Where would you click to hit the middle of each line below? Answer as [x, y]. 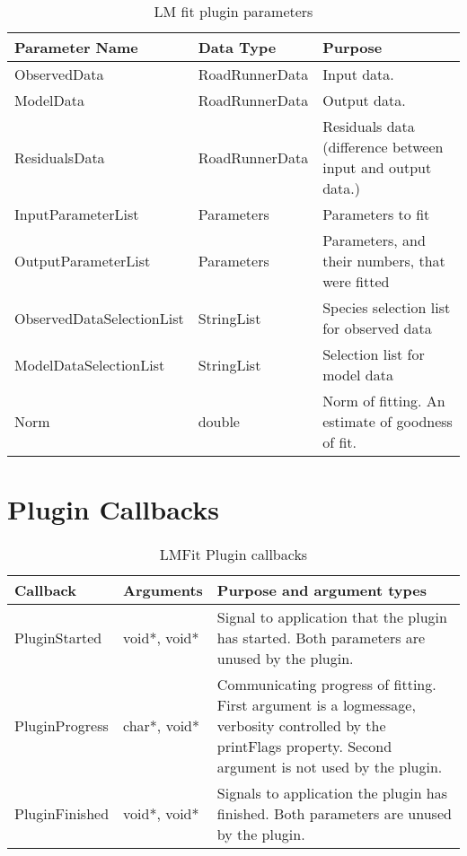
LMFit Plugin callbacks [233, 555]
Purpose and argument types [322, 590]
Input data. [358, 74]
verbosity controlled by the [301, 726]
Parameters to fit [376, 214]
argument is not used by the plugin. [330, 767]
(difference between [383, 147]
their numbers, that [384, 261]
